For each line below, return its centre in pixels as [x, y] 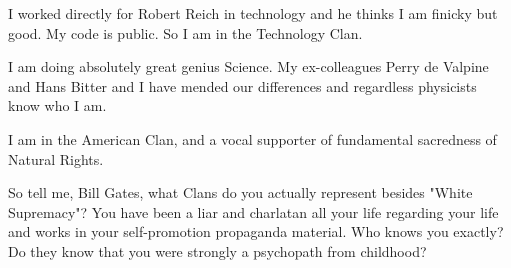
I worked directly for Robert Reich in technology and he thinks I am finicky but [253, 13]
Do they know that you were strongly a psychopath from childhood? [217, 250]
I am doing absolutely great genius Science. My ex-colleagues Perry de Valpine [248, 66]
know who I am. [57, 105]
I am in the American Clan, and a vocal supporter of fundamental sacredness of [252, 138]
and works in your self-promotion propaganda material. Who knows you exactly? [256, 231]
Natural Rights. [56, 158]
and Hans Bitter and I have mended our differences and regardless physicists [242, 85]
